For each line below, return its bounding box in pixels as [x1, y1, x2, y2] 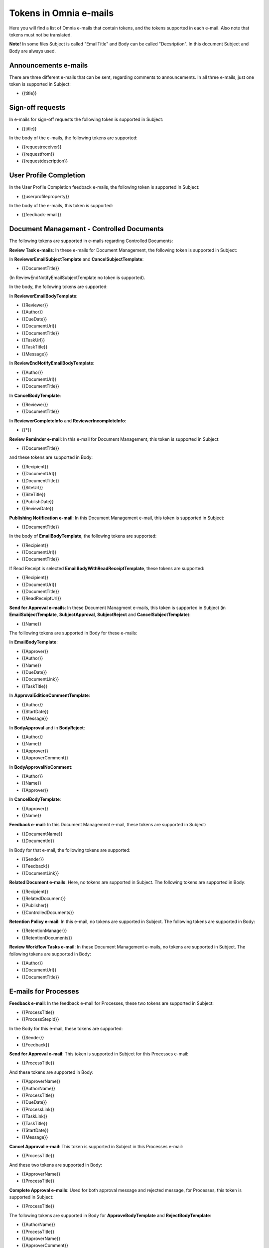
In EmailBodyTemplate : [9, 639, 58, 645]
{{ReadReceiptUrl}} [21, 596, 62, 602]
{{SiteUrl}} [21, 484, 43, 490]
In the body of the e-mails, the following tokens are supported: [9, 135, 138, 141]
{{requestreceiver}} [21, 144, 62, 150]
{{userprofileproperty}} [21, 193, 70, 199]
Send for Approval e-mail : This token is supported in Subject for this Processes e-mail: [9, 1051, 189, 1057]
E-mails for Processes [9, 987, 79, 995]
